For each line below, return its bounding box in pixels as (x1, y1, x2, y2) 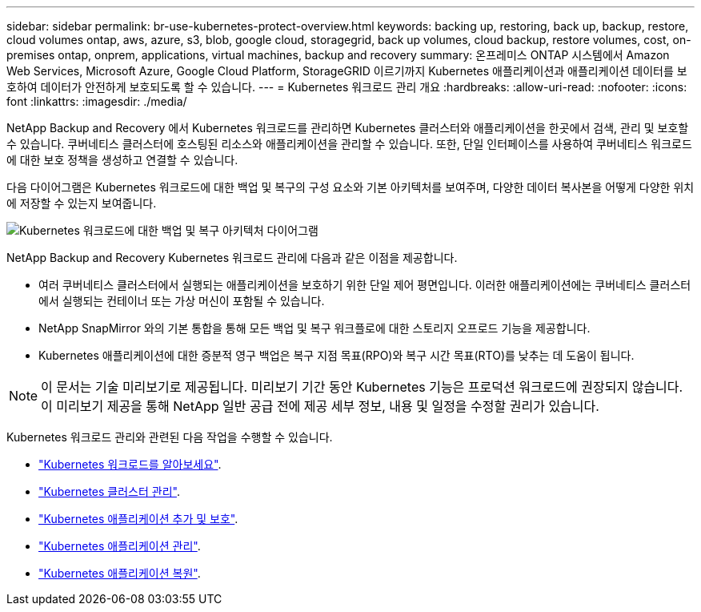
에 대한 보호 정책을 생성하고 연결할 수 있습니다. (6, 153, 238, 167)
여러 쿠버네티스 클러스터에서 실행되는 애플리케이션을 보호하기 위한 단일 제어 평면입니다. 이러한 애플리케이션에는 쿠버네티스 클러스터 (38, 278, 691, 292)
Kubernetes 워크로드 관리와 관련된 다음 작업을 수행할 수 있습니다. (6, 430, 333, 444)
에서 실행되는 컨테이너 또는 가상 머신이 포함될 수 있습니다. (38, 294, 325, 308)
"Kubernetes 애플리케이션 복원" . (38, 566, 201, 580)
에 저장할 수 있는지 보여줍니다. (6, 196, 157, 210)
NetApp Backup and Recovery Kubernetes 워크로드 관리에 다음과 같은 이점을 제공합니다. (6, 251, 458, 264)
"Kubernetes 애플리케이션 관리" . (38, 539, 201, 553)
